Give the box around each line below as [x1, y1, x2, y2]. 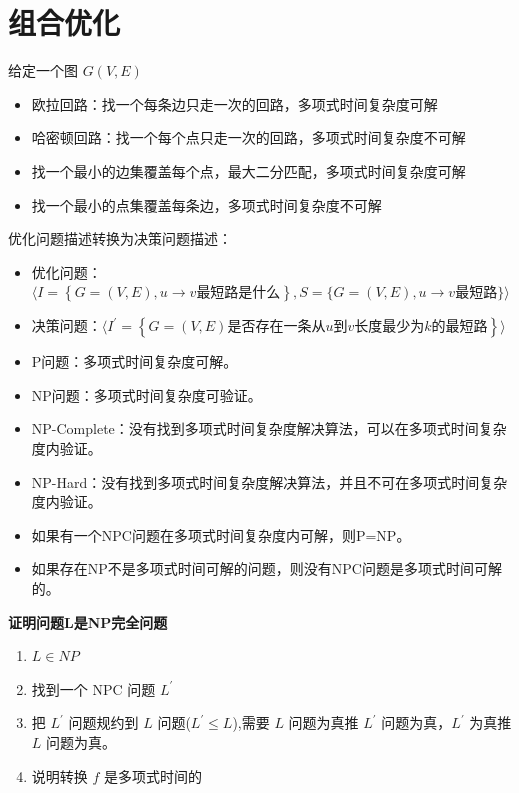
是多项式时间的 [104, 765, 203, 786]
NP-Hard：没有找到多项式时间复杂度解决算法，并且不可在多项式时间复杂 [31, 471, 508, 492]
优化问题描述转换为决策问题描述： [8, 228, 232, 249]
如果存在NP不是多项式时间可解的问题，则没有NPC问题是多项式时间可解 [31, 558, 502, 579]
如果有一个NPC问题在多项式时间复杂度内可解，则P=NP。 [31, 524, 411, 545]
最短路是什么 [196, 286, 281, 301]
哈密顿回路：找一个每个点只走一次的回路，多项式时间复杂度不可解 [31, 127, 466, 148]
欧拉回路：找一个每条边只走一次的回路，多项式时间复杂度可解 [31, 93, 438, 114]
